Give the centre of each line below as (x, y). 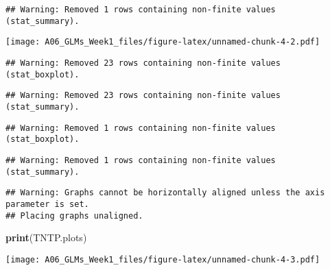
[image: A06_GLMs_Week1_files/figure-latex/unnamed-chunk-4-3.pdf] (163, 259)
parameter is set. (47, 204)
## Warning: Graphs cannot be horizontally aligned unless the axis (165, 193)
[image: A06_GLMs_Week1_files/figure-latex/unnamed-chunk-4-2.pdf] (163, 42)
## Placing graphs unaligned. (74, 216)
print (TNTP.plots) (46, 237)
